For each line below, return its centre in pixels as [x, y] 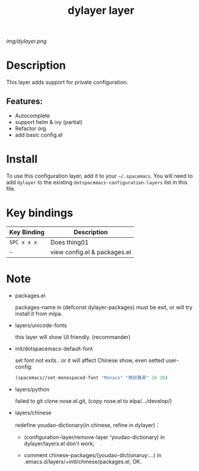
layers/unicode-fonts [41, 325]
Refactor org [30, 128]
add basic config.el [39, 135]
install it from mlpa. [39, 313]
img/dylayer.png [26, 41]
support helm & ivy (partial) [49, 122]
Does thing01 [69, 242]
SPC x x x [23, 242]
